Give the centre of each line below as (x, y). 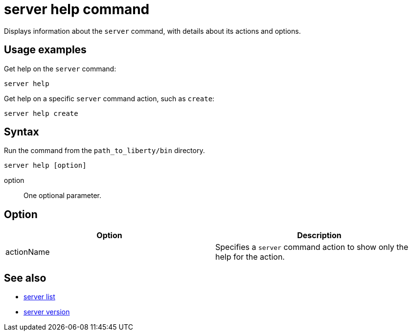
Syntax (22, 132)
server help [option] (45, 166)
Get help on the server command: (60, 68)
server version (47, 312)
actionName (28, 252)
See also (25, 278)
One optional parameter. (63, 196)
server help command (77, 9)
